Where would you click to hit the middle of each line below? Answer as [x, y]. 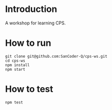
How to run [28, 43]
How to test [29, 89]
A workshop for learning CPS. [35, 23]
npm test [14, 102]
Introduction [31, 9]
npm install [17, 65]
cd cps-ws [15, 61]
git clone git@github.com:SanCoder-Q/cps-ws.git [56, 56]
